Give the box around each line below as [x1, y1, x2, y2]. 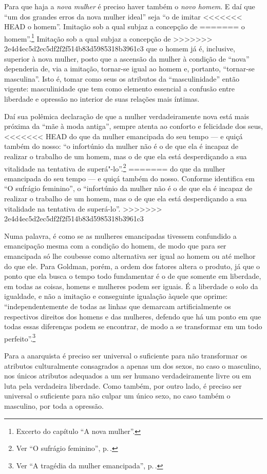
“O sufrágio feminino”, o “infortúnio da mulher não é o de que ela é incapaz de [4, 183, 253, 194]
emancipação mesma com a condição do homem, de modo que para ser [4, 240, 226, 251]
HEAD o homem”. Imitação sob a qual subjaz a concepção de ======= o [4, 21, 245, 32]
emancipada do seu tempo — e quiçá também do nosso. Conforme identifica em [4, 173, 255, 183]
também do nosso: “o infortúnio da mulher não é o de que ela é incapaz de [4, 141, 238, 151]
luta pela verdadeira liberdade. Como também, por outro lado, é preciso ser [4, 380, 242, 391]
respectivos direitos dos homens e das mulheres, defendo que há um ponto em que [4, 311, 261, 321]
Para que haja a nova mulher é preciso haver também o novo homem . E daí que [4, 1, 255, 11]
